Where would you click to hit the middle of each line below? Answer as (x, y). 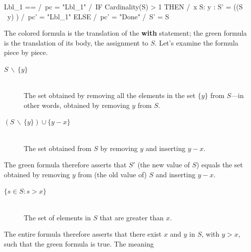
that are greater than (132, 217)
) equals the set (220, 165)
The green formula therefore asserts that (65, 165)
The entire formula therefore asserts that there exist (83, 234)
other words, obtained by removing (77, 105)
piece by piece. (26, 52)
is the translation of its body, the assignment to (76, 42)
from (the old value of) (112, 174)
